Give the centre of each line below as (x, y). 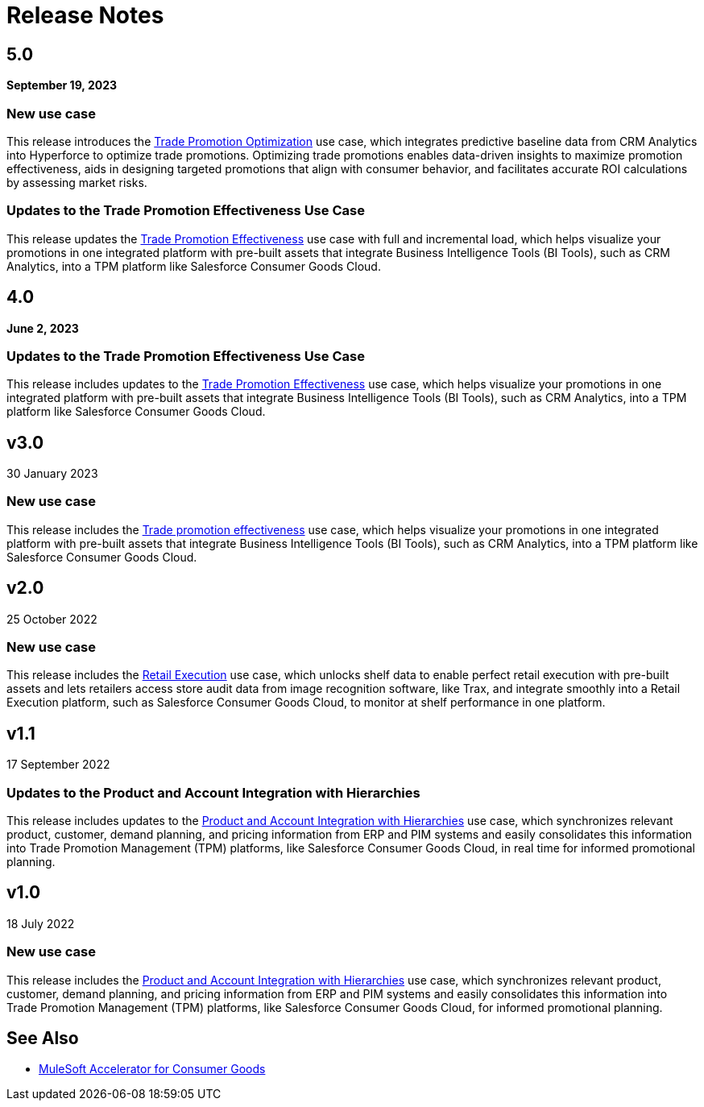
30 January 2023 (52, 474)
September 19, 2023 (62, 85)
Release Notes (85, 15)
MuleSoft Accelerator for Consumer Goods (152, 1069)
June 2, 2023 (43, 328)
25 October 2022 (52, 619)
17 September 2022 (58, 765)
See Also (43, 1039)
